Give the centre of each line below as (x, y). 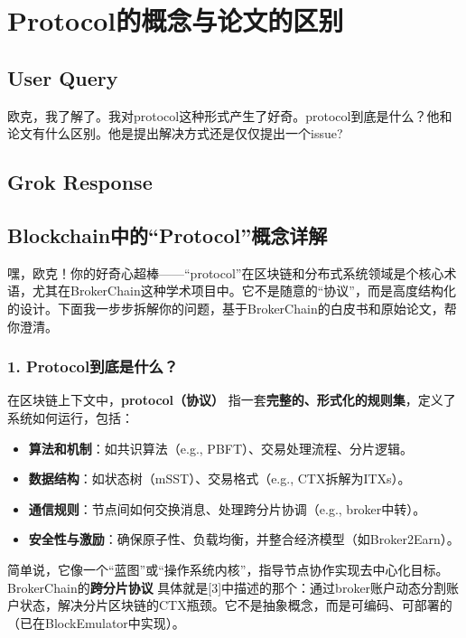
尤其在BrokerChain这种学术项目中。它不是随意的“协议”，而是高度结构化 (244, 291)
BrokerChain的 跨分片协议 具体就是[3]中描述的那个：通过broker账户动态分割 (227, 587)
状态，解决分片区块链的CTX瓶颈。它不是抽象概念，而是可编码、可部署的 (236, 605)
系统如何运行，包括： (70, 417)
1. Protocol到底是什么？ (93, 366)
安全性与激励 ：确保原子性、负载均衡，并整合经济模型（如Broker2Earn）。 (244, 539)
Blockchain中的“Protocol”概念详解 (168, 235)
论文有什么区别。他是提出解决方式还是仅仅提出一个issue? (175, 133)
